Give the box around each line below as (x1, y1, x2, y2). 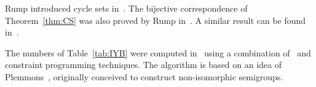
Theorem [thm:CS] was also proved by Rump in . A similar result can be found (5, 13, 306, 26)
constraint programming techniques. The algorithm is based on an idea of (5, 58, 282, 71)
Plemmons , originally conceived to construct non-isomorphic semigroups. (5, 70, 283, 83)
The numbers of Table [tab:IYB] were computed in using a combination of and (5, 46, 311, 59)
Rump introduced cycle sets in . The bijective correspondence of (5, 2, 248, 14)
